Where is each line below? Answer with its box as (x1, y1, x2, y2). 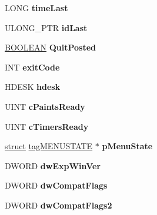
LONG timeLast (5, 2, 68, 14)
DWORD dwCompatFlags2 (5, 199, 112, 211)
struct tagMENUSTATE (5, 140, 93, 152)
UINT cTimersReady (5, 120, 89, 132)
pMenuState (102, 140, 153, 152)
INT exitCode (5, 61, 60, 73)
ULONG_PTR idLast (5, 21, 88, 33)
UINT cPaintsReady (5, 100, 85, 112)
